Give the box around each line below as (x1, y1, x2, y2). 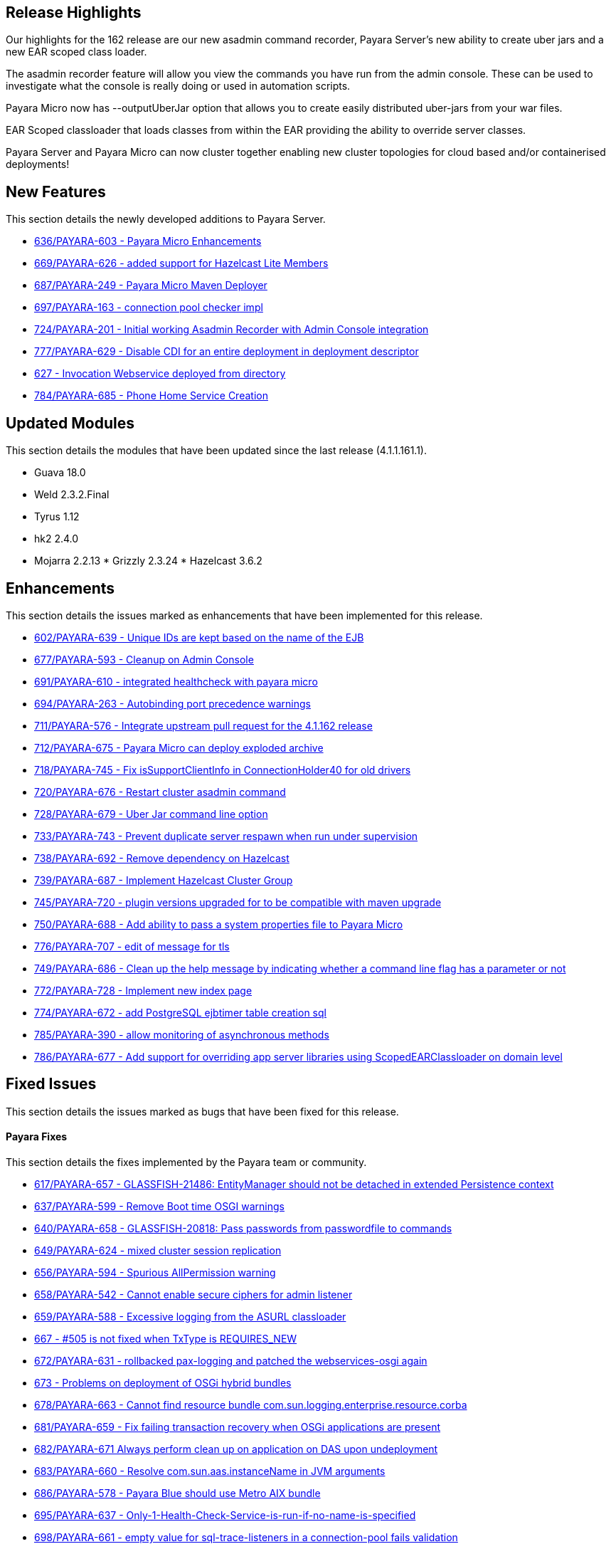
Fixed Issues (6, 1075, 97, 1093)
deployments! (6, 158, 70, 171)
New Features (6, 182, 106, 201)
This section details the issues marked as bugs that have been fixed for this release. (6, 1105, 399, 1118)
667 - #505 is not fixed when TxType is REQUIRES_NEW (34, 1333, 297, 1345)
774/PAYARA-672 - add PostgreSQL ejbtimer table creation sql (34, 1006, 326, 1019)
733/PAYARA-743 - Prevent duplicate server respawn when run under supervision (34, 829, 418, 842)
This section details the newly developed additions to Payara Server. (6, 213, 326, 226)
